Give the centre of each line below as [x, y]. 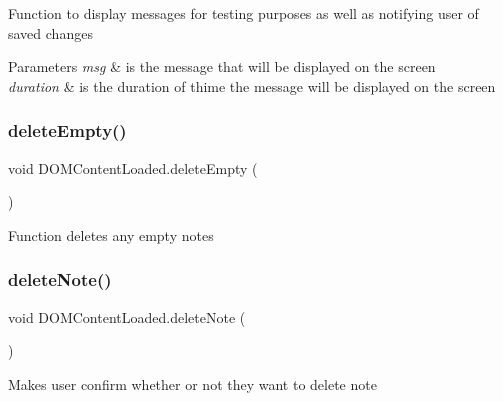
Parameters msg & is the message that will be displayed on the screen [222, 66]
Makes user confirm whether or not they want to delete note [192, 383]
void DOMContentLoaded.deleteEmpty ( [133, 167]
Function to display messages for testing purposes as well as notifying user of [243, 13]
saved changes [50, 32]
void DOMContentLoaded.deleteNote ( [127, 316]
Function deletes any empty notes [111, 234]
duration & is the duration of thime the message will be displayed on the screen [252, 85]
